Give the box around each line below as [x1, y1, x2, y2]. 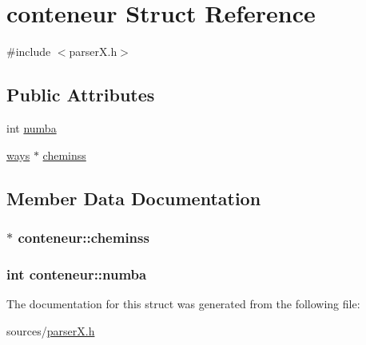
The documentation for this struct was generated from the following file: [6, 295, 360, 311]
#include [6, 43, 51, 60]
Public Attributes [6, 82, 155, 107]
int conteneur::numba [6, 264, 147, 284]
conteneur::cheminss [18, 227, 149, 247]
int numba [6, 119, 57, 136]
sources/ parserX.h [6, 322, 95, 339]
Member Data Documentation [6, 185, 261, 210]
